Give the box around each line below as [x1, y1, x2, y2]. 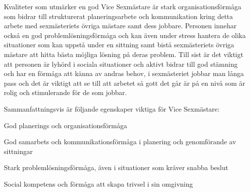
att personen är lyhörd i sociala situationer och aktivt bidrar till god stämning [4, 58, 238, 69]
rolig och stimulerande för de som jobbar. [4, 87, 127, 97]
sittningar [4, 146, 33, 156]
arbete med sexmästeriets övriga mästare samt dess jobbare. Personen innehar [4, 20, 237, 31]
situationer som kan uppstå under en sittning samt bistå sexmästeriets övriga [4, 39, 234, 50]
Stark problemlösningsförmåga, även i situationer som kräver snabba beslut [4, 162, 229, 173]
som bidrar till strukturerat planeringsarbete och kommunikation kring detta [4, 11, 233, 21]
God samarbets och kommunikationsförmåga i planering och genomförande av [4, 136, 236, 147]
